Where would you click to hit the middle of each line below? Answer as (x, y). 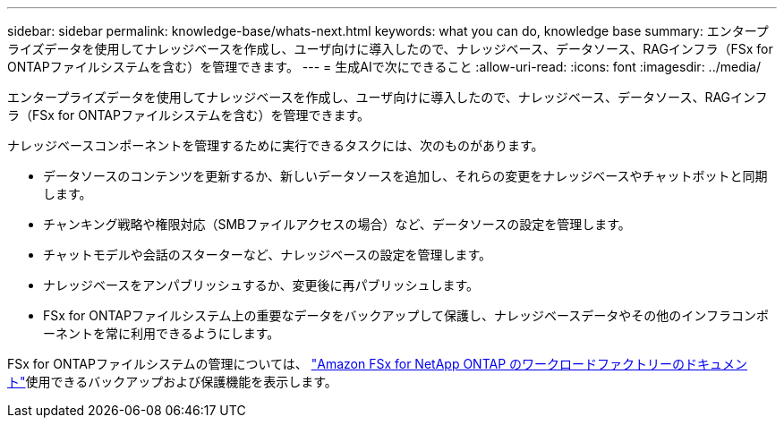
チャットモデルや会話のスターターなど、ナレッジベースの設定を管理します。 (268, 255)
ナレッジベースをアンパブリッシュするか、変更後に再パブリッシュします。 (261, 285)
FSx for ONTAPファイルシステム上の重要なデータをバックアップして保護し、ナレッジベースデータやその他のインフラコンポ (406, 315)
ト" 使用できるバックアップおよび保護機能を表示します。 (172, 382)
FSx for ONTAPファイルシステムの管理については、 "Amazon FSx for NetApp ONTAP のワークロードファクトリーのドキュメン (378, 364)
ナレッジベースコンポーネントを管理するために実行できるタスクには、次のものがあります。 (276, 145)
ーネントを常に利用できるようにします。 (162, 333)
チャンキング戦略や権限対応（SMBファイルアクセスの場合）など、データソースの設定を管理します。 (337, 224)
